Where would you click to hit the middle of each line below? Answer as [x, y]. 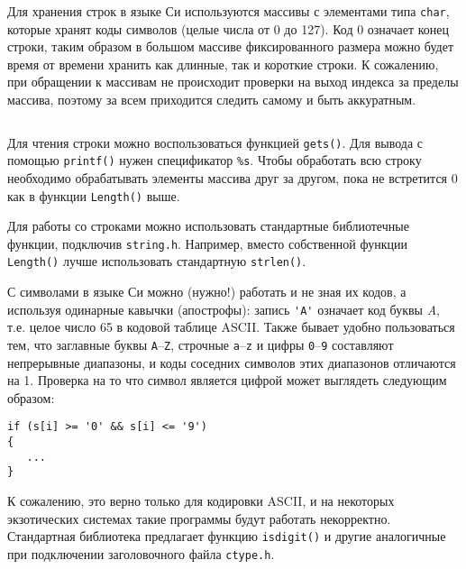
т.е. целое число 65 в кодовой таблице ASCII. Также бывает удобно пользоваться [231, 327]
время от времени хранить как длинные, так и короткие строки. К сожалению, [223, 64]
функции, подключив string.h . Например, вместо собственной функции [208, 243]
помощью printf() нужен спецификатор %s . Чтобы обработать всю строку [215, 160]
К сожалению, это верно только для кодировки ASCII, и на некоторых [201, 500]
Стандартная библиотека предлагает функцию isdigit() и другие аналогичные [227, 536]
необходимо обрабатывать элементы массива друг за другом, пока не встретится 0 [233, 177]
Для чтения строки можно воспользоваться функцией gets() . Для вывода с [215, 142]
